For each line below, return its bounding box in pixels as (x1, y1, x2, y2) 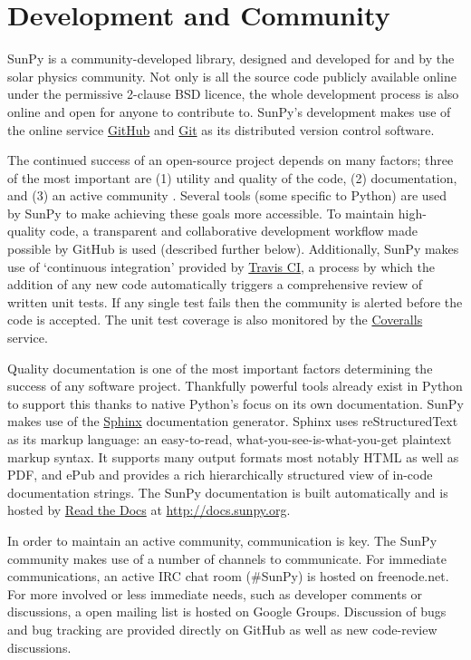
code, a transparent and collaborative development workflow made (50, 221, 418, 240)
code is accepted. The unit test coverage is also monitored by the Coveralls (7, 310, 423, 329)
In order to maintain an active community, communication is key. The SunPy (7, 530, 437, 549)
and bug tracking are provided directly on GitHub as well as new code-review (7, 619, 437, 638)
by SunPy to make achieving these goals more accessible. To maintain (7, 203, 395, 222)
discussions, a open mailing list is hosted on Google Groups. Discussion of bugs (7, 602, 447, 621)
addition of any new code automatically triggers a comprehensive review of (7, 275, 423, 294)
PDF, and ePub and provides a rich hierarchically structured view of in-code (7, 465, 433, 484)
